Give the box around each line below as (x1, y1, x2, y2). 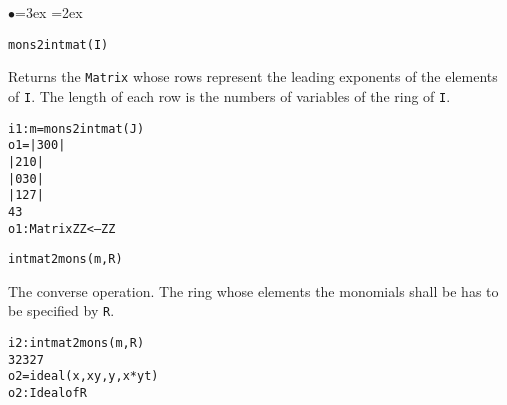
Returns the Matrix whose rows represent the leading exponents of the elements (8, 66, 498, 87)
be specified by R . (8, 300, 115, 321)
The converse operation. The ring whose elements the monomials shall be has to (8, 280, 499, 301)
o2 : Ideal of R (8, 386, 87, 401)
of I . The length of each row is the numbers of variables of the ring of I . (8, 85, 451, 106)
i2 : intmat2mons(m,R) (8, 336, 145, 351)
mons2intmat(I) (8, 37, 109, 52)
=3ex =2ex (15, 2, 83, 22)
